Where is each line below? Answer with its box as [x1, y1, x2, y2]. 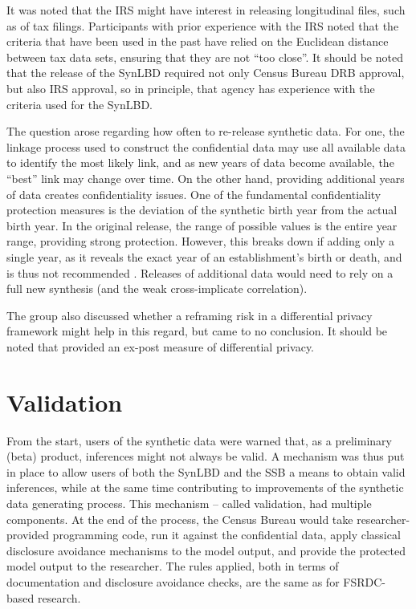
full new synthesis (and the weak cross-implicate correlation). [6, 280, 308, 297]
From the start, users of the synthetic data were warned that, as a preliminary [6, 432, 392, 449]
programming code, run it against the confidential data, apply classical [52, 526, 401, 543]
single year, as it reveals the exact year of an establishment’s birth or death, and [6, 248, 402, 265]
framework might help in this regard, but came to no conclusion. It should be [6, 323, 388, 339]
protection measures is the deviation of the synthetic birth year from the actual [6, 201, 398, 218]
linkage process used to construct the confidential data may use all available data [6, 138, 406, 155]
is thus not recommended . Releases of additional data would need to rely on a [6, 264, 394, 281]
